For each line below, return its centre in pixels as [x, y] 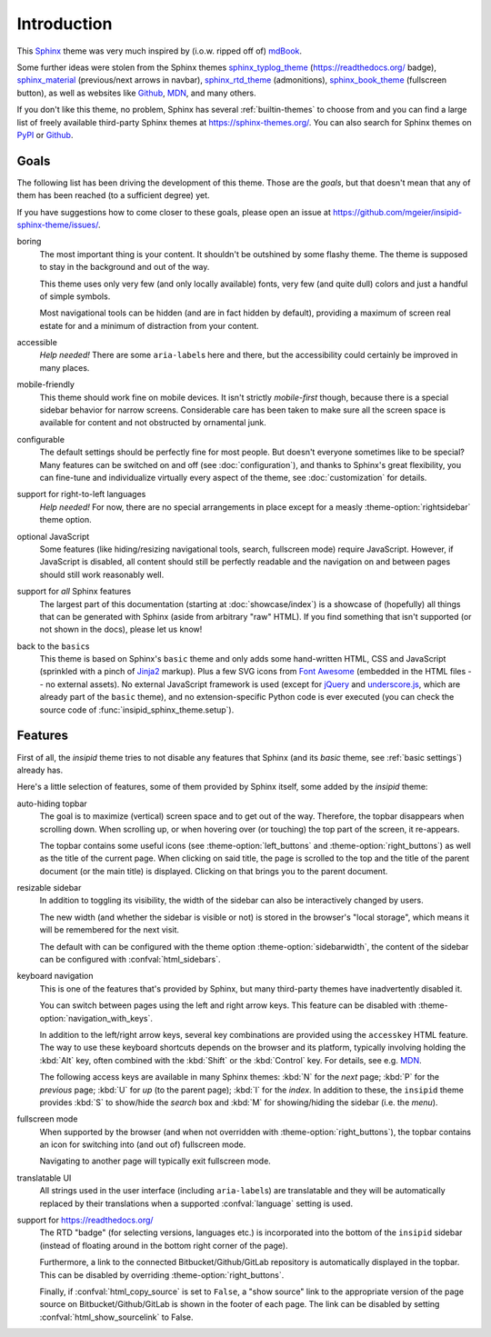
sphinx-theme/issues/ [58, 224]
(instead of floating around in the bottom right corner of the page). [164, 1245]
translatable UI [44, 1178]
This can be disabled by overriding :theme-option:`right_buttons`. [162, 1275]
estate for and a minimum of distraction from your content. [149, 325]
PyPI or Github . [45, 135]
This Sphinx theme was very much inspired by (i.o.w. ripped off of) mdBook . [160, 51]
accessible [37, 343]
